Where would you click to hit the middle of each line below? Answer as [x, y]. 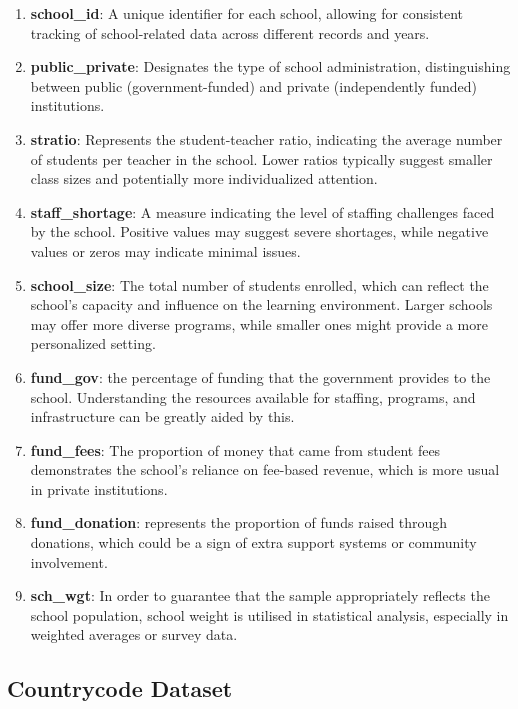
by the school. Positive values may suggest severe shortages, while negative [259, 231]
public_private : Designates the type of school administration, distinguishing [270, 66]
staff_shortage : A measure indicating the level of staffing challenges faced [262, 211]
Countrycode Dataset [120, 688]
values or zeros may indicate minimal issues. [165, 250]
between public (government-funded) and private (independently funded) [254, 85]
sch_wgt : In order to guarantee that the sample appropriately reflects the [260, 595]
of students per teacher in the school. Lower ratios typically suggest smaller [261, 158]
